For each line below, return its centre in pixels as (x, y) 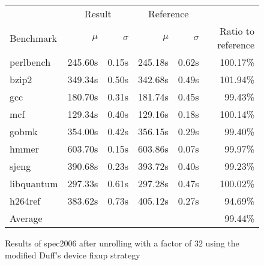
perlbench (30, 62)
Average (26, 218)
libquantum (34, 183)
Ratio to (237, 31)
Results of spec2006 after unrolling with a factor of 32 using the (122, 243)
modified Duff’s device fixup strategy (73, 255)
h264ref (25, 201)
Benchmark (33, 38)
